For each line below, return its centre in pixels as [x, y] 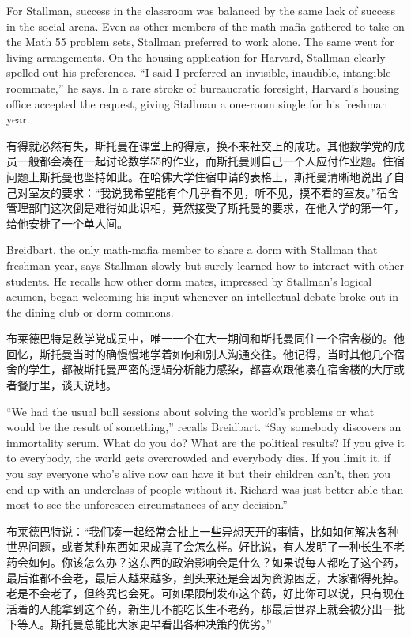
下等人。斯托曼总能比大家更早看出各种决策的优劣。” [139, 624]
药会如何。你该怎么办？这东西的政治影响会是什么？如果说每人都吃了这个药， [205, 562]
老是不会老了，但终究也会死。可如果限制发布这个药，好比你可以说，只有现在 [205, 593]
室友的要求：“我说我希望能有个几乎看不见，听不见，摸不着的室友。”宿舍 [213, 192]
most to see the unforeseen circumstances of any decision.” [147, 504]
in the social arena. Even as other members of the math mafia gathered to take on [205, 26]
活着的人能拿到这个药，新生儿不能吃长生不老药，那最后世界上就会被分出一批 [205, 608]
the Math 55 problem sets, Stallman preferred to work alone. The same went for [200, 42]
